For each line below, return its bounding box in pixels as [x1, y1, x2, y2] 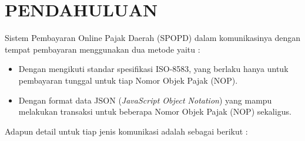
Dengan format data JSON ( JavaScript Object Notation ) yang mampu [18, 94, 272, 106]
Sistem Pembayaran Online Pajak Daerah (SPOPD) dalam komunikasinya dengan [5, 32, 301, 44]
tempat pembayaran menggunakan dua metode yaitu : [5, 43, 200, 55]
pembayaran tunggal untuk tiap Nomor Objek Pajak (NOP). [18, 74, 238, 86]
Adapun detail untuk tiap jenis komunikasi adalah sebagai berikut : [5, 125, 248, 137]
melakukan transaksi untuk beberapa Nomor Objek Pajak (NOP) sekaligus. [18, 105, 291, 118]
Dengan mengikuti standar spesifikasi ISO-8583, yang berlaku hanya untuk [18, 63, 289, 75]
